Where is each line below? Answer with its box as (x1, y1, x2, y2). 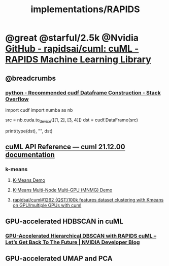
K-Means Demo (12, 177, 46, 183)
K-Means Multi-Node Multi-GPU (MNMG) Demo (12, 187, 113, 193)
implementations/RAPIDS (30, 4, 141, 15)
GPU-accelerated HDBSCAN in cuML (5, 217, 123, 225)
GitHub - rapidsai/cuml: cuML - (5, 43, 139, 54)
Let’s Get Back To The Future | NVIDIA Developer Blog (5, 239, 140, 246)
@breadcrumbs (5, 74, 56, 82)
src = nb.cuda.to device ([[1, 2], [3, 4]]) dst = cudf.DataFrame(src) (5, 117, 139, 124)
